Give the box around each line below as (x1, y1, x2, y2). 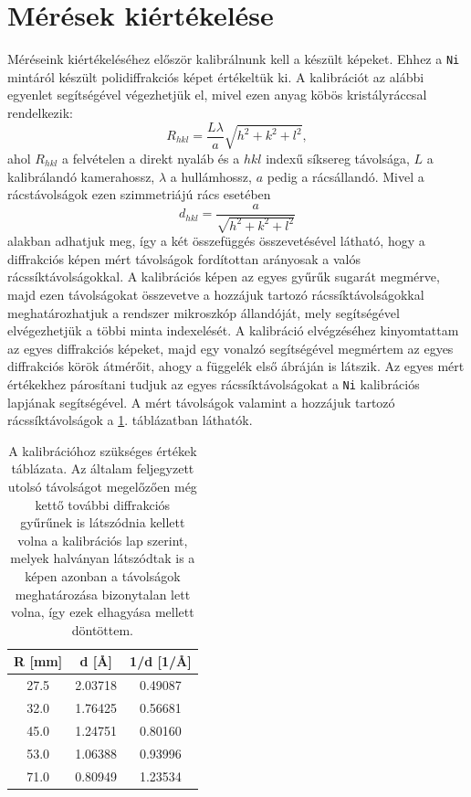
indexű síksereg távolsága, (266, 148, 410, 167)
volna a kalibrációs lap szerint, (17, 530, 188, 549)
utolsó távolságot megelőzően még (7, 476, 197, 495)
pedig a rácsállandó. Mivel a (267, 166, 424, 186)
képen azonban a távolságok (25, 566, 181, 585)
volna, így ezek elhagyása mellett (11, 602, 194, 622)
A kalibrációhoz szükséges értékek (8, 441, 197, 460)
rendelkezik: (7, 102, 73, 122)
